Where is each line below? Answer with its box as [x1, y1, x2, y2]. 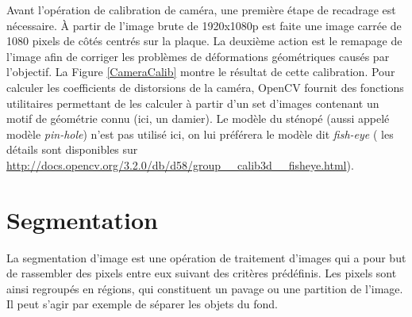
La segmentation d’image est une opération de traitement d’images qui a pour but [6, 249, 406, 265]
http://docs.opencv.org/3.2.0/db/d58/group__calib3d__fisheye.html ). [6, 156, 354, 173]
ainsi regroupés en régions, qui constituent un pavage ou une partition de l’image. [6, 280, 403, 296]
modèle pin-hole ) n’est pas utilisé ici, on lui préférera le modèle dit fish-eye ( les [6, 125, 394, 142]
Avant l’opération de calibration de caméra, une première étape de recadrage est [6, 2, 396, 17]
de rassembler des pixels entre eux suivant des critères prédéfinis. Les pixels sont [6, 265, 397, 281]
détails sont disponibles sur [6, 141, 138, 158]
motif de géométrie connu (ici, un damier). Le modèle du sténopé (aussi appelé [6, 110, 390, 127]
